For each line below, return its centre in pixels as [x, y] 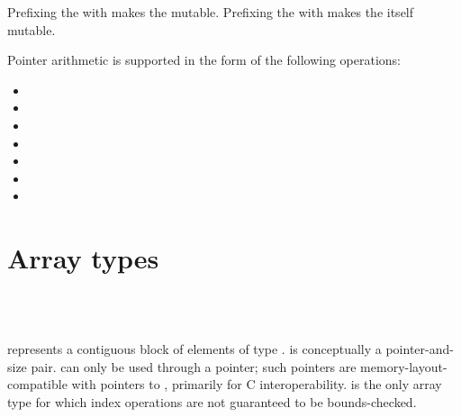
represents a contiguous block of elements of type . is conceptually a [194, 349]
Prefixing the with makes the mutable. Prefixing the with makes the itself [211, 12]
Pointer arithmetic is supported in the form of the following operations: [204, 60]
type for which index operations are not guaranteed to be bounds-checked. [212, 402]
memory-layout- [404, 366]
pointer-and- [420, 349]
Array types [83, 258]
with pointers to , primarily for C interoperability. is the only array [257, 384]
